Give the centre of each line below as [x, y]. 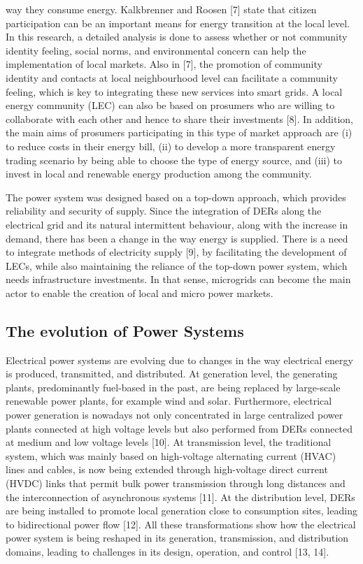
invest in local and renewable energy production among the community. [159, 174]
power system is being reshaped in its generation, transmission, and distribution [177, 538]
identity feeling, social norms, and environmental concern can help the [156, 50]
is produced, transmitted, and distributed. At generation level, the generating [172, 374]
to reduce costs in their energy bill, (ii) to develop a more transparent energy [171, 146]
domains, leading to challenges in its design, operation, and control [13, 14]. [168, 551]
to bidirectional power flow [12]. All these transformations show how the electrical [181, 524]
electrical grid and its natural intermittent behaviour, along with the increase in [177, 224]
